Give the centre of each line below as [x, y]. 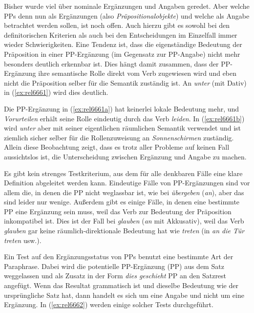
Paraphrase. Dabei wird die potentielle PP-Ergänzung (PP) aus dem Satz [114, 266]
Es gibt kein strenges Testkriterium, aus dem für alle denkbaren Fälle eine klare [123, 173]
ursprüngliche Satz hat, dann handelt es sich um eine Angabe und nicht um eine [124, 295]
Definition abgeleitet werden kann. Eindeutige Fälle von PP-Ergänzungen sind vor [127, 183]
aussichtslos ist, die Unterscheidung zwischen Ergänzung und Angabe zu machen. [125, 156]
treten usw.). [23, 240]
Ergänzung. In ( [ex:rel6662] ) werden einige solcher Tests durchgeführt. [109, 304]
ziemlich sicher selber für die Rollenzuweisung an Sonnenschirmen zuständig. [119, 137]
